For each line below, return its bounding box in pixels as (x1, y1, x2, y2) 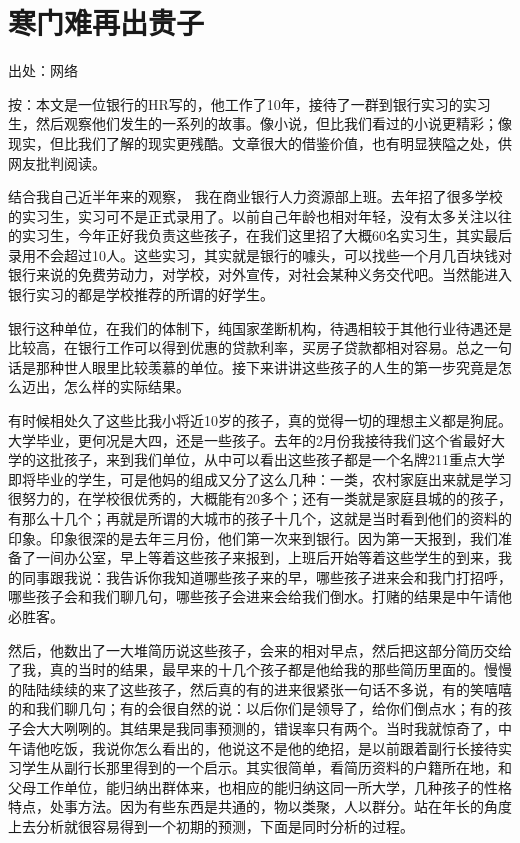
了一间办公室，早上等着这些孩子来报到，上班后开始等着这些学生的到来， (21, 547, 498, 568)
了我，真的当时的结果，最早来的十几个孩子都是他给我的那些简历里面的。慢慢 (8, 659, 512, 680)
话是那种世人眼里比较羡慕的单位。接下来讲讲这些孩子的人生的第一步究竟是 (8, 356, 498, 377)
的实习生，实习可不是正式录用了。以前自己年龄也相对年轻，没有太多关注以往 (8, 205, 512, 226)
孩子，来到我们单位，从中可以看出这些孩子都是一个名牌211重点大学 (63, 449, 505, 470)
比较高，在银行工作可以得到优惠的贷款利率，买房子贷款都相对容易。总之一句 (8, 337, 512, 358)
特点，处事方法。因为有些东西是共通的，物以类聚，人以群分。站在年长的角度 (8, 796, 512, 817)
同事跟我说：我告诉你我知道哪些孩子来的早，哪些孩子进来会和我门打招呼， (21, 566, 512, 587)
